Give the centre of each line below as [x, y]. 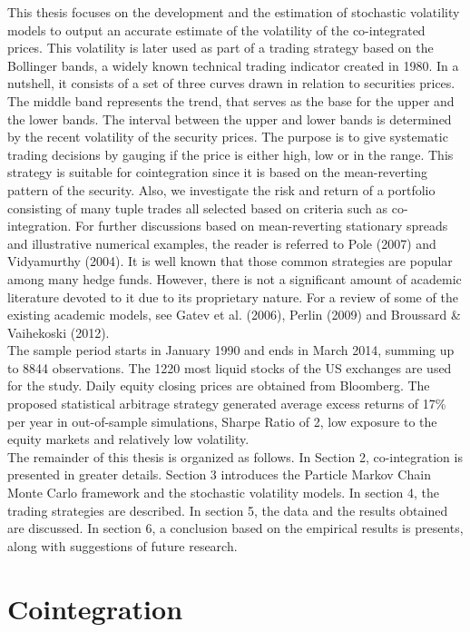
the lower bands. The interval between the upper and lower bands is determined [230, 118]
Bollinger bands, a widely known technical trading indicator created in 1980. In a [233, 65]
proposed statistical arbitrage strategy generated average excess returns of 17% [227, 404]
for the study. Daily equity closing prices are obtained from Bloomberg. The [219, 385]
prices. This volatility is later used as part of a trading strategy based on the [220, 48]
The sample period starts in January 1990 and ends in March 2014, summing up [231, 350]
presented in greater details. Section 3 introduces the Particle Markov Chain [219, 474]
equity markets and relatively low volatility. [128, 439]
